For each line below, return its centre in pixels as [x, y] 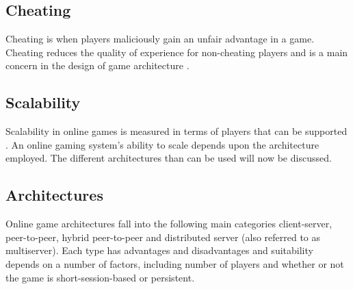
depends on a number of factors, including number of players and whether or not [175, 263]
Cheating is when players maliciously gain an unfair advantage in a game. [160, 39]
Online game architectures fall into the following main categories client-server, [169, 224]
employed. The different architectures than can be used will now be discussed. [169, 158]
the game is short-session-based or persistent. [100, 277]
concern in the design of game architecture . [97, 65]
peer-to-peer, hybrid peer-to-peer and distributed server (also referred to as [163, 237]
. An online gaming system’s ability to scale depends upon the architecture [162, 144]
